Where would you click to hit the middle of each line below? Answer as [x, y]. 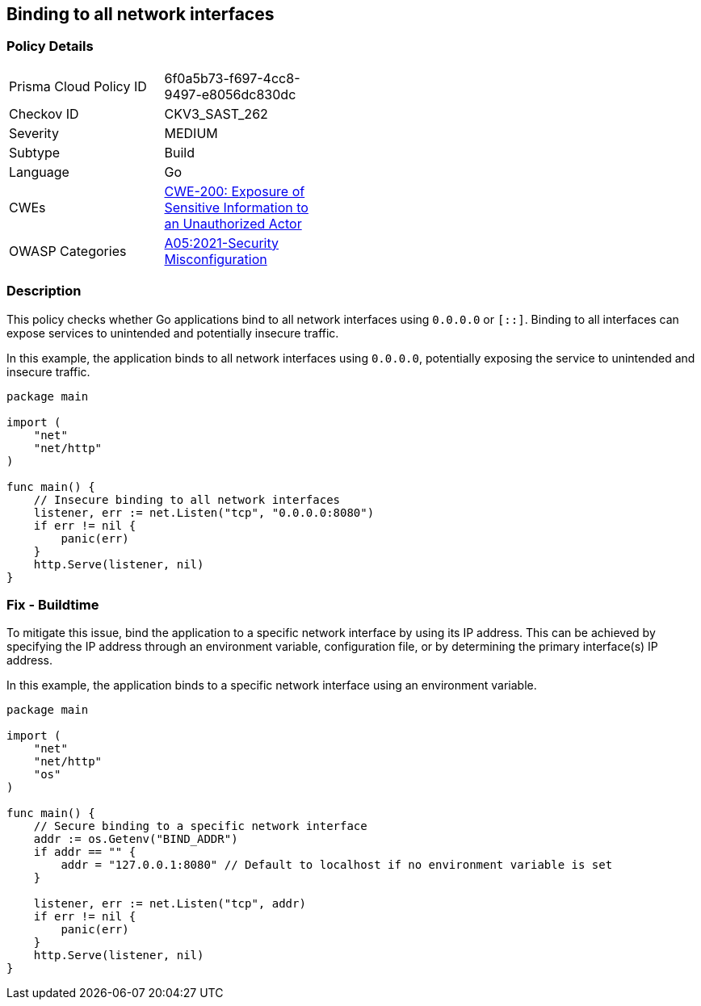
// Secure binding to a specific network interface [200, 826]
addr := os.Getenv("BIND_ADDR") [136, 839]
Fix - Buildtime [53, 604]
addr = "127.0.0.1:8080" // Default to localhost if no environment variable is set [337, 865]
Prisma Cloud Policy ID [78, 86]
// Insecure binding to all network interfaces [187, 499]
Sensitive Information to [236, 207]
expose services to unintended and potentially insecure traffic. [173, 333]
